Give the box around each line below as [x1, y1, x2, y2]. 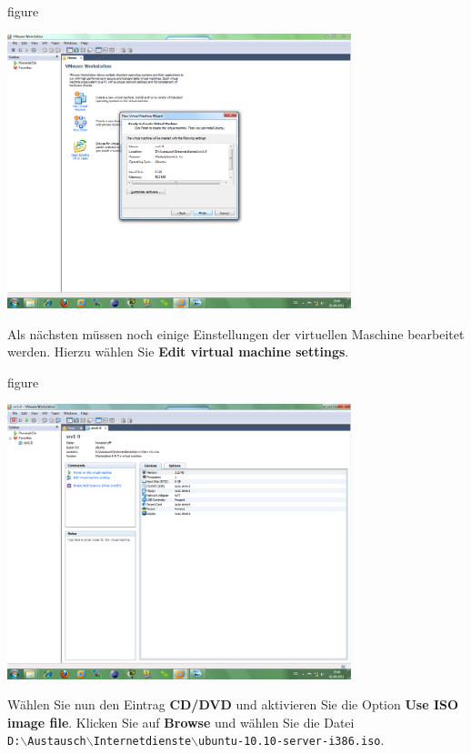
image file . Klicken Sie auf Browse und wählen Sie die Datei [7, 712, 355, 731]
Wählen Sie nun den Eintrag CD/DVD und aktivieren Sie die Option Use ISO [7, 695, 459, 714]
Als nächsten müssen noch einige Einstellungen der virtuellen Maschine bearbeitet [7, 324, 465, 343]
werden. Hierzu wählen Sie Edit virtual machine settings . [7, 342, 349, 361]
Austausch [27, 735, 86, 749]
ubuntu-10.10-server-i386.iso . [198, 730, 385, 749]
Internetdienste [93, 735, 192, 749]
